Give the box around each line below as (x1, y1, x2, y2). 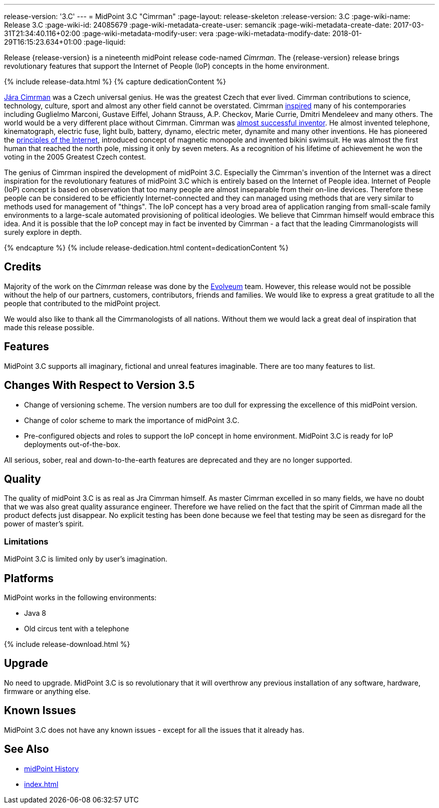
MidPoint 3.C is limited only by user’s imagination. (4, 555, 167, 564)
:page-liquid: (84, 38, 126, 46)
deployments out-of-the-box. (24, 440, 120, 449)
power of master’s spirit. (4, 519, 84, 528)
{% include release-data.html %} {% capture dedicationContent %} (4, 77, 227, 86)
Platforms (4, 572, 54, 585)
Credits (4, 260, 42, 274)
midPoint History (24, 764, 79, 773)
